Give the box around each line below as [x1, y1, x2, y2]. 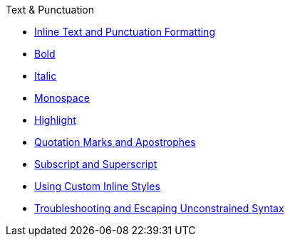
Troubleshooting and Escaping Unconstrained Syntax [34, 202, 284, 214]
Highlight [34, 114, 76, 126]
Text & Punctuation [6, 4, 95, 16]
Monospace [34, 92, 90, 104]
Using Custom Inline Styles [34, 180, 160, 192]
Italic [34, 70, 57, 82]
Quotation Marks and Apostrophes [34, 136, 196, 148]
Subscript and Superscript [34, 158, 157, 170]
